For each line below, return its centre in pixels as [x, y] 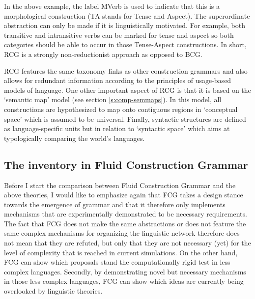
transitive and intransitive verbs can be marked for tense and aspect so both [119, 35]
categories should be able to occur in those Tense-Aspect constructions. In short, [125, 44]
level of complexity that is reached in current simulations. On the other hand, [121, 252]
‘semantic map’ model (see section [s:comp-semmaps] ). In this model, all [113, 99]
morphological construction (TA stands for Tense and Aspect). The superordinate [127, 15]
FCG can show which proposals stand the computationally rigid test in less [117, 262]
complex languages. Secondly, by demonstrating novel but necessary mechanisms [125, 271]
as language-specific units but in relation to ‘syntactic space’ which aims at [117, 128]
